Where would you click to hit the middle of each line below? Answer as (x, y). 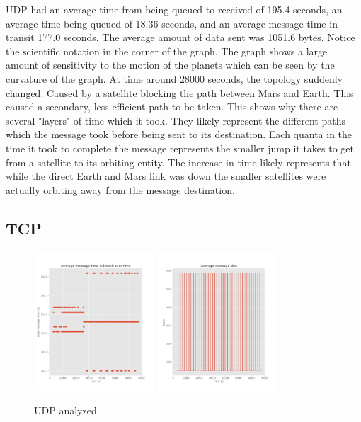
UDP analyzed (65, 410)
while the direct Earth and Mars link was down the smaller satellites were (166, 176)
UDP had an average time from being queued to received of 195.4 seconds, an (174, 9)
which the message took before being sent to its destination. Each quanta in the (179, 134)
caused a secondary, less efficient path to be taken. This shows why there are (172, 107)
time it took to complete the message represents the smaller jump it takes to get (180, 148)
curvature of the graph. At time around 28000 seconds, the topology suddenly (174, 78)
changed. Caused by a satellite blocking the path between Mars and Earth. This (179, 92)
